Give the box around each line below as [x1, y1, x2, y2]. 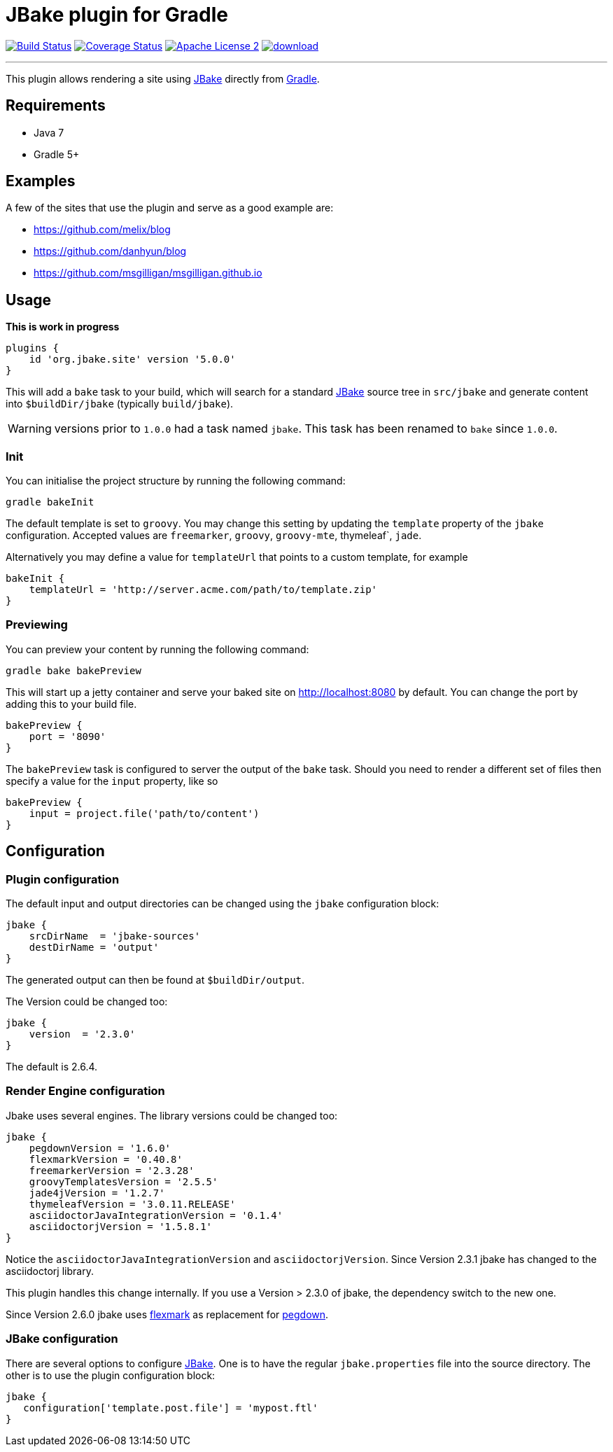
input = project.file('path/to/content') [29, 807, 260, 819]
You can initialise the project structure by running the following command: [6, 475, 346, 487]
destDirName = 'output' [29, 942, 160, 953]
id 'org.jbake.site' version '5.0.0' [29, 354, 236, 365]
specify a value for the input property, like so [6, 774, 218, 787]
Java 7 [34, 126, 64, 139]
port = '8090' [29, 730, 106, 742]
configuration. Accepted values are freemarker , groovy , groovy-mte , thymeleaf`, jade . [6, 529, 422, 542]
